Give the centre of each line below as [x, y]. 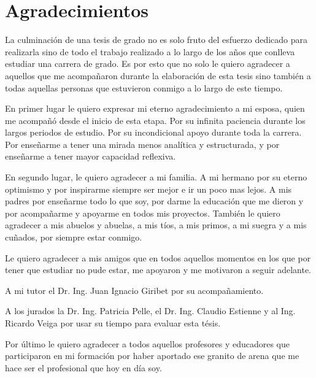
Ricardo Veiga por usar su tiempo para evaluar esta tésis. [113, 323]
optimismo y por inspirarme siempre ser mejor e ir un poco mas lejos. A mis [148, 189]
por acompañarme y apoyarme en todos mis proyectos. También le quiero [143, 213]
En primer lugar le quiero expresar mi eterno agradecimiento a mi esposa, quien [155, 108]
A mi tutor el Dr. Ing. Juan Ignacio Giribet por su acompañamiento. [134, 290]
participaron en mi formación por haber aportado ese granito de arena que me [152, 356]
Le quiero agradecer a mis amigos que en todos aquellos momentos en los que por [158, 257]
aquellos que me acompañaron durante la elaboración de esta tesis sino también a [158, 75]
